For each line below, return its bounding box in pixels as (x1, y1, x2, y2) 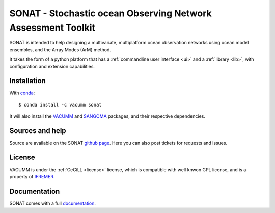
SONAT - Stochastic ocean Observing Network (9, 8, 212, 19)
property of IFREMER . (9, 174, 55, 180)
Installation (9, 76, 46, 85)
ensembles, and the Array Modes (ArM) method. (9, 46, 112, 53)
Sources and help (9, 126, 66, 135)
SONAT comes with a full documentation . (9, 200, 96, 206)
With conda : (9, 90, 35, 96)
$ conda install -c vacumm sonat (18, 102, 102, 108)
